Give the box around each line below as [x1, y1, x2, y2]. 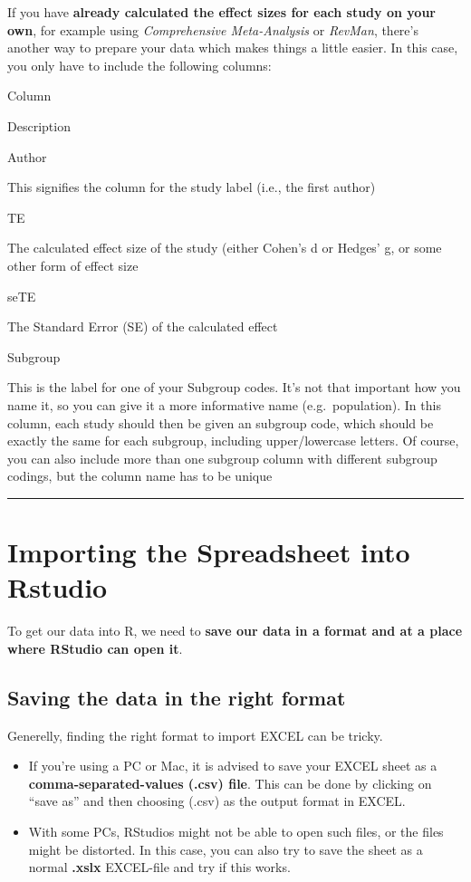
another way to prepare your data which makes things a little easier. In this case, [7, 38, 458, 57]
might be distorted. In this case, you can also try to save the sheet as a [28, 839, 423, 858]
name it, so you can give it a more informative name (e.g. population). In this [7, 395, 441, 414]
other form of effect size [7, 255, 139, 274]
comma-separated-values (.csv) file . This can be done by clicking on [28, 773, 432, 792]
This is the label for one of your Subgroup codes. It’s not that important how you [7, 378, 461, 397]
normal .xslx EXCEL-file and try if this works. [28, 858, 291, 877]
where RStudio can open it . [7, 638, 183, 657]
